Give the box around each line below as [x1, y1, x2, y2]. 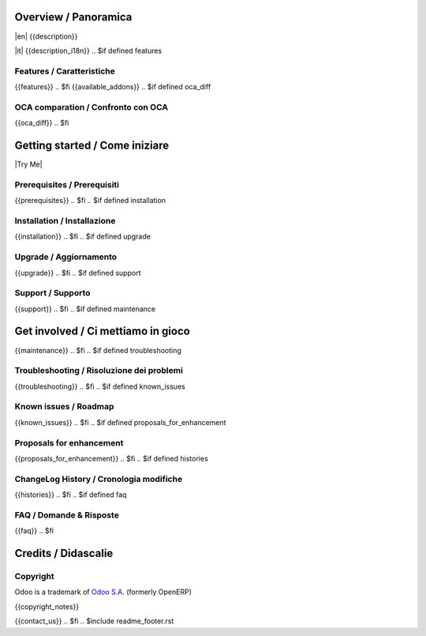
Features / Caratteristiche [14, 66, 116, 77]
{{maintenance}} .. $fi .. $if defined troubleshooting [14, 345, 181, 355]
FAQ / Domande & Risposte [14, 510, 120, 521]
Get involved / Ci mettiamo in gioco [14, 325, 191, 338]
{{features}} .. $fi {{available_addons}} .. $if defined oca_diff [14, 82, 211, 92]
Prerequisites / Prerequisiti [14, 179, 120, 190]
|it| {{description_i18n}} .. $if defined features [14, 46, 162, 55]
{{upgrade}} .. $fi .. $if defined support [14, 268, 141, 277]
